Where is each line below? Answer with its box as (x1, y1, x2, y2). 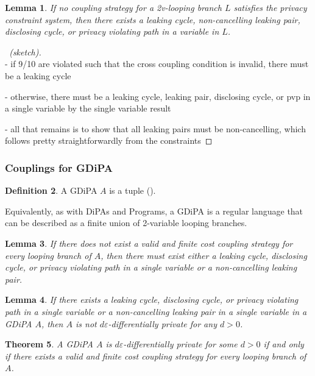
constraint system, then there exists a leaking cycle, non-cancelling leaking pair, (5, 13, 300, 26)
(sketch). (9, 45, 41, 58)
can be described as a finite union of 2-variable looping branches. (5, 216, 247, 229)
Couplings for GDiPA (5, 160, 113, 175)
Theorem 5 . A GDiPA (5, 338, 93, 350)
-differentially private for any (108, 317, 217, 330)
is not (75, 317, 97, 330)
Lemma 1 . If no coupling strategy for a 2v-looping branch (5, 1, 222, 13)
